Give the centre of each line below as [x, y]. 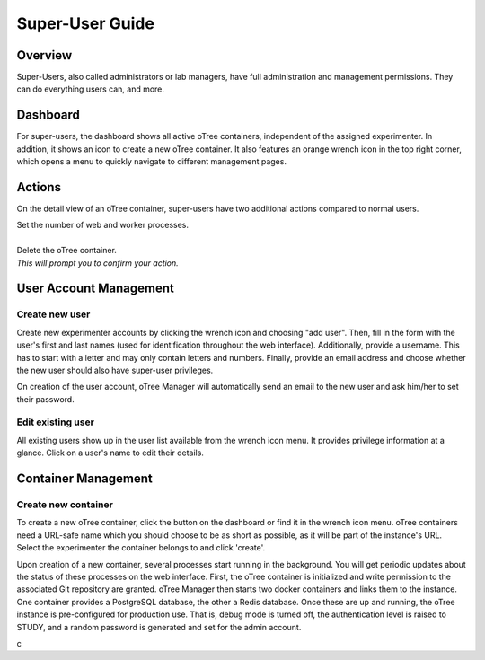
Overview [44, 55]
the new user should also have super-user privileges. [115, 370]
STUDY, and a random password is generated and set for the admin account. [159, 627]
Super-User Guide [85, 23]
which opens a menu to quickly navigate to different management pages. [152, 162]
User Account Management [96, 289]
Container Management [84, 479]
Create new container [65, 505]
